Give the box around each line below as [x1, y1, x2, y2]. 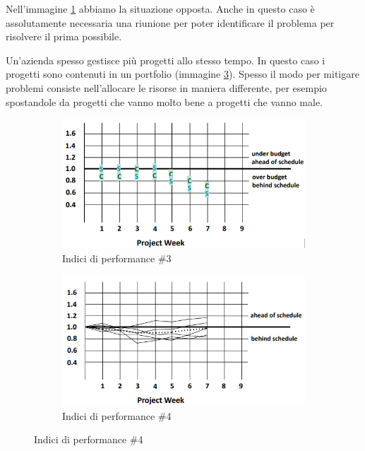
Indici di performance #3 [62, 251, 172, 266]
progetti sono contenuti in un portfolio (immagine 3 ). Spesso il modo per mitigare [6, 66, 359, 81]
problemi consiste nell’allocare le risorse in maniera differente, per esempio [6, 80, 327, 95]
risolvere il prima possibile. [6, 29, 122, 44]
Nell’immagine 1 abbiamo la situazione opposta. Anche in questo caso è [6, 1, 315, 16]
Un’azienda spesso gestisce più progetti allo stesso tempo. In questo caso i [6, 52, 325, 67]
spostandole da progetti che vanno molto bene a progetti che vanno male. [6, 94, 323, 109]
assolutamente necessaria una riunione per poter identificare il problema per [6, 15, 335, 30]
